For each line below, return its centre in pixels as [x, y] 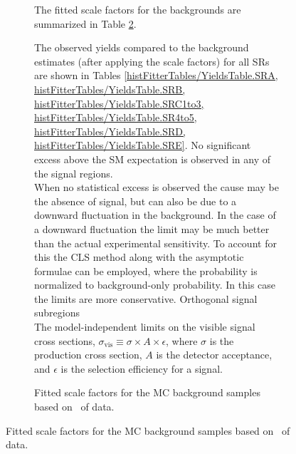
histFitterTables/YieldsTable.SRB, [110, 89]
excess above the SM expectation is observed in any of [153, 159]
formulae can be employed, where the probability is [146, 270]
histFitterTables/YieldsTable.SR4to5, [116, 117]
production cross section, [88, 355]
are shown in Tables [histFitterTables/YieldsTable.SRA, [156, 75]
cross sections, [65, 340]
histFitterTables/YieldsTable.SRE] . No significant [143, 145]
